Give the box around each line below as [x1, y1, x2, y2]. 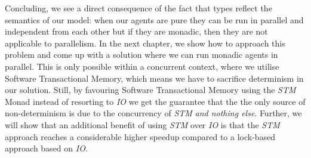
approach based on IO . [5, 142, 88, 154]
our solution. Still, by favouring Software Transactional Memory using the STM [5, 83, 296, 96]
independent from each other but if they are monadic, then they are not [5, 25, 268, 38]
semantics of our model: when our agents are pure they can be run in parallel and [5, 13, 304, 26]
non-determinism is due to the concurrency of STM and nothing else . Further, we [5, 107, 302, 119]
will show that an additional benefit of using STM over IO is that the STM [5, 118, 280, 131]
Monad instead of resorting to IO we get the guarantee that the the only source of [5, 95, 306, 107]
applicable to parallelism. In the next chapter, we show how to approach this [5, 36, 285, 49]
